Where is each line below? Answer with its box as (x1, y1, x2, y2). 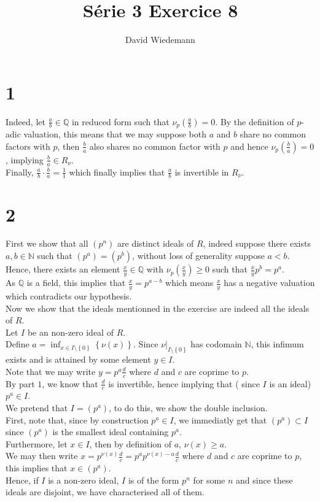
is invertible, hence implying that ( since (108, 377, 260, 390)
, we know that (42, 377, 98, 390)
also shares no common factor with (89, 139, 220, 152)
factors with (6, 139, 50, 152)
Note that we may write (6, 365, 96, 377)
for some (193, 473, 225, 486)
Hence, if (6, 473, 39, 486)
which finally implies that (69, 165, 165, 178)
